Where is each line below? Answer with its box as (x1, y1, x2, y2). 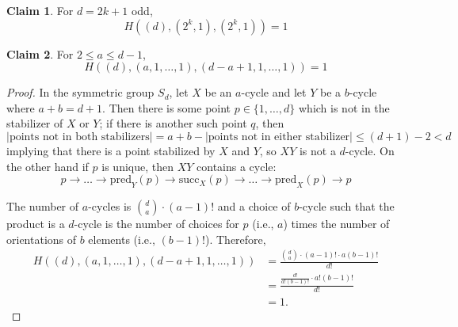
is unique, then (101, 158, 174, 174)
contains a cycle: (197, 158, 277, 174)
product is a (6, 215, 65, 231)
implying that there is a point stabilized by (6, 142, 216, 158)
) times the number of (283, 215, 390, 231)
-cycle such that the (299, 197, 395, 214)
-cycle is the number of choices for (74, 215, 239, 231)
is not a (299, 142, 336, 158)
